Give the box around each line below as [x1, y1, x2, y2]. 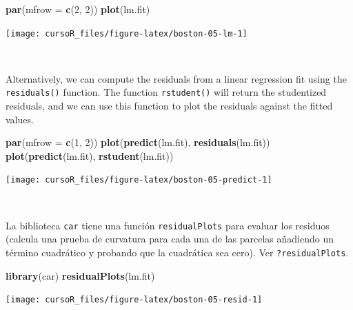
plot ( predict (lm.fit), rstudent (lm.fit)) [6, 148, 174, 163]
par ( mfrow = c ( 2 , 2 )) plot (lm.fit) [6, 2, 150, 16]
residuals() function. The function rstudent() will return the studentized [6, 85, 327, 99]
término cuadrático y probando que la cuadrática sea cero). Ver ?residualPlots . [6, 245, 349, 259]
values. [6, 112, 34, 126]
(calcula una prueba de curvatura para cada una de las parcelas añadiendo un [6, 231, 334, 246]
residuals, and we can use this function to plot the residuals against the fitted [6, 99, 333, 113]
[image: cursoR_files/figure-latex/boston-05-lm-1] [6, 28, 248, 39]
